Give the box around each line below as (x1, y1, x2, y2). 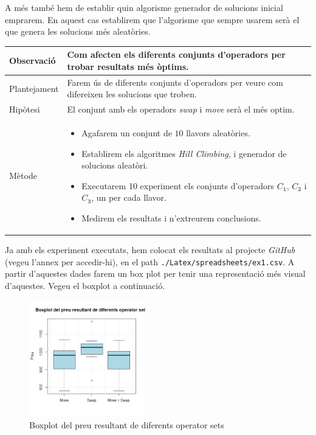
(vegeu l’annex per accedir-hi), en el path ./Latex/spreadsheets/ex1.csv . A (5, 255, 295, 268)
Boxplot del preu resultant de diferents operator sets (29, 418, 224, 431)
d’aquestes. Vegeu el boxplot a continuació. (5, 279, 165, 291)
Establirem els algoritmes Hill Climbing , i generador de (81, 147, 287, 159)
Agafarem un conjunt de (81, 127, 172, 139)
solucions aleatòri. (81, 159, 148, 172)
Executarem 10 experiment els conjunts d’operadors (81, 179, 275, 192)
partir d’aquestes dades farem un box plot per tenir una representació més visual (5, 267, 306, 280)
